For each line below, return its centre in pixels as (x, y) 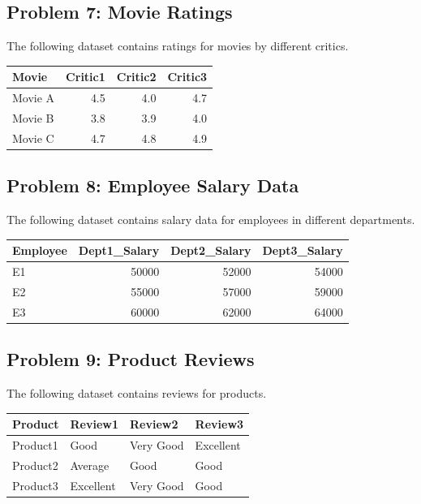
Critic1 (86, 77)
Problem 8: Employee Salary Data (153, 185)
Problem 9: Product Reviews (131, 359)
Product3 (35, 485)
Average (90, 465)
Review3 (219, 424)
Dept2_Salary (211, 250)
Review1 (94, 424)
